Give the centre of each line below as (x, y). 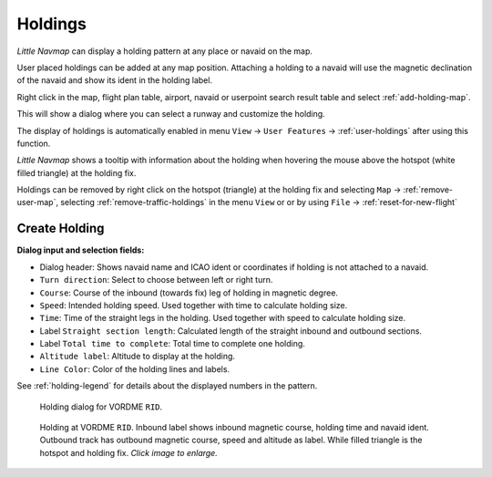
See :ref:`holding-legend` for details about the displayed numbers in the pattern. (167, 386)
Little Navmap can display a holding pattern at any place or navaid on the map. (165, 51)
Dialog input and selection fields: (81, 250)
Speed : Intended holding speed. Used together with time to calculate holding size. (194, 305)
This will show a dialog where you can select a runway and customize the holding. (171, 114)
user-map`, (38, 202)
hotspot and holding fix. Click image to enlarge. (128, 452)
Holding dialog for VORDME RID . (101, 407)
